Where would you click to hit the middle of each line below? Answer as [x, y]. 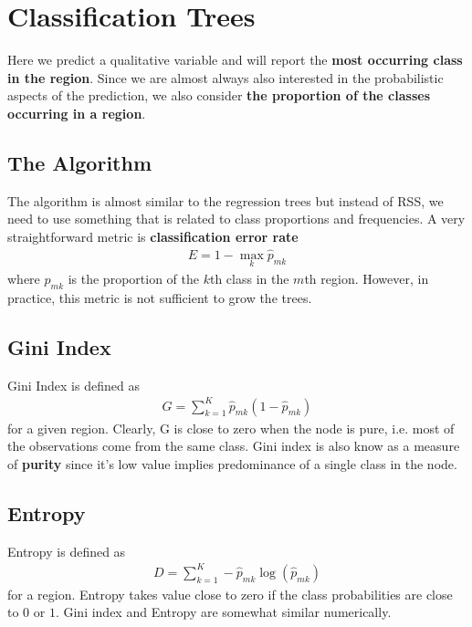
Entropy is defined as [67, 551]
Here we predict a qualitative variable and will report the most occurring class [235, 60]
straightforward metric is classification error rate [153, 236]
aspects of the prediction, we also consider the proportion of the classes [219, 95]
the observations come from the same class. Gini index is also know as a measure [234, 446]
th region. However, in [367, 278]
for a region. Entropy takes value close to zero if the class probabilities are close [230, 594]
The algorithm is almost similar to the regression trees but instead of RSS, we [226, 200]
